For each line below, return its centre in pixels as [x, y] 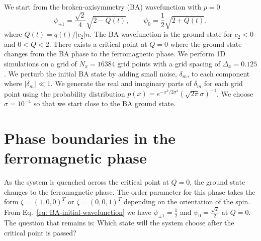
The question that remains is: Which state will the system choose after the [119, 223]
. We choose [235, 93]
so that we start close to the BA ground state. [105, 103]
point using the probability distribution [65, 93]
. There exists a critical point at [98, 44]
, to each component [219, 73]
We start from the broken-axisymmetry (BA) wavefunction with [103, 7]
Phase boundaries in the [90, 138]
